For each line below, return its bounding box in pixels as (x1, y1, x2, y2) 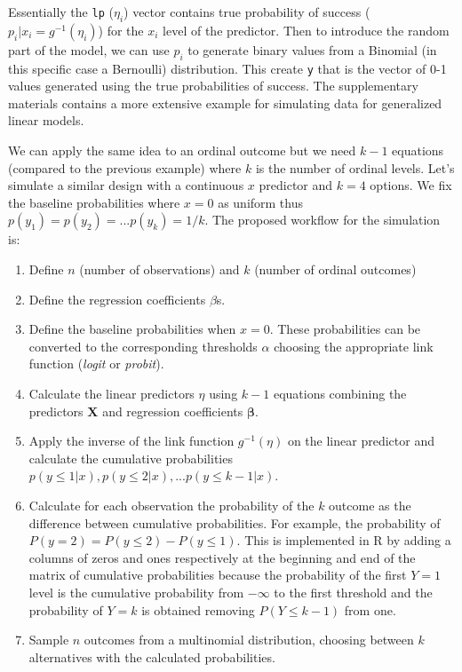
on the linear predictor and (287, 431, 434, 450)
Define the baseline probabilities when (28, 320, 236, 338)
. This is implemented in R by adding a (236, 531, 451, 549)
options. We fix (370, 176, 452, 194)
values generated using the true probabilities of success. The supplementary (8, 76, 418, 95)
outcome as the (329, 495, 411, 514)
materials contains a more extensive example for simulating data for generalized (8, 93, 442, 112)
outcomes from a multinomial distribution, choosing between (84, 630, 414, 649)
